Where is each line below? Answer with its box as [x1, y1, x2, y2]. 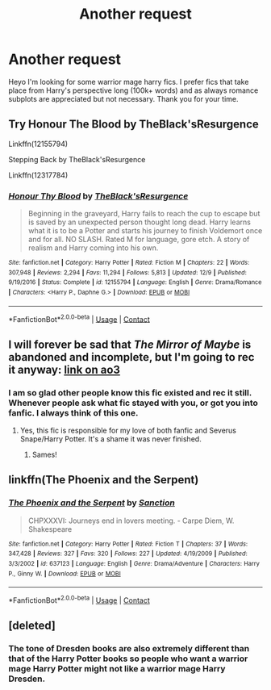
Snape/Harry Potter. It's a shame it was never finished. [19, 434, 202, 444]
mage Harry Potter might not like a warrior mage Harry [8, 663, 226, 675]
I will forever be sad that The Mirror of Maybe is [8, 337, 252, 351]
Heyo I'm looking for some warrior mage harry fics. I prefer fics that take [8, 77, 249, 86]
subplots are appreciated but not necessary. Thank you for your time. [8, 94, 239, 103]
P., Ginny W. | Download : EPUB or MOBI [8, 570, 121, 578]
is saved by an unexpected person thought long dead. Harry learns [27, 217, 252, 227]
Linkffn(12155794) [8, 139, 69, 148]
